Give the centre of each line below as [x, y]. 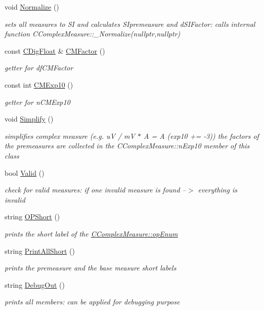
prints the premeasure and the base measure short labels [91, 268]
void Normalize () [32, 7]
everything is [217, 190]
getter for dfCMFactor [39, 68]
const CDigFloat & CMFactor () [55, 50]
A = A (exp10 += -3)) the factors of [201, 135]
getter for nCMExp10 [37, 102]
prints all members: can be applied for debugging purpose [92, 302]
